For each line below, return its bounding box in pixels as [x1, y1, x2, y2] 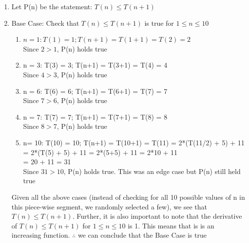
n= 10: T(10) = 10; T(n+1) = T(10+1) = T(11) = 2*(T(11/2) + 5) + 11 [23, 137, 245, 147]
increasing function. [11, 230, 70, 240]
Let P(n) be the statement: [11, 1, 93, 11]
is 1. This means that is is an [128, 220, 214, 230]
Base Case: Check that [11, 17, 79, 28]
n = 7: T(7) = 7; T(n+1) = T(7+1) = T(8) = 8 [23, 111, 168, 121]
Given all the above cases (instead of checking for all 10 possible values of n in [11, 191, 245, 202]
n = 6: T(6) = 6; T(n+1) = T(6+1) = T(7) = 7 [23, 86, 168, 96]
